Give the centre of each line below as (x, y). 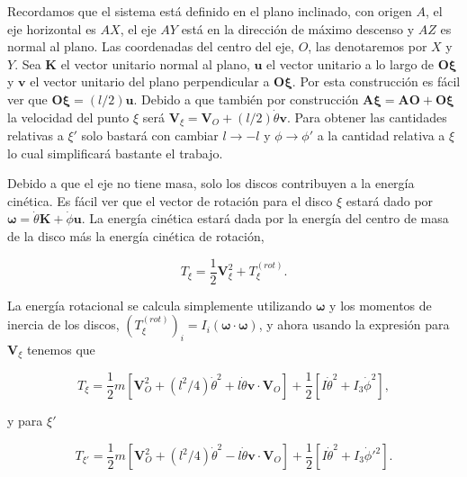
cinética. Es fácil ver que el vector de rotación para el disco (170, 200)
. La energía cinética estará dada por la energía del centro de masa (265, 218)
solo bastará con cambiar (150, 135)
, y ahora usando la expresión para (354, 324)
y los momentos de (381, 305)
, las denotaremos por (368, 46)
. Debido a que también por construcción (246, 99)
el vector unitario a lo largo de (350, 63)
